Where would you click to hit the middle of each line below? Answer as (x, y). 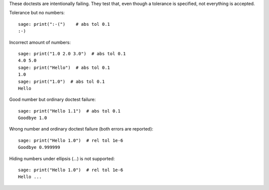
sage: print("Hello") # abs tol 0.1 (64, 67)
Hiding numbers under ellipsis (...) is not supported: (62, 158)
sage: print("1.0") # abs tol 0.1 (62, 81)
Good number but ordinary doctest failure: (53, 100)
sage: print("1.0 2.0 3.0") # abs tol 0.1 (72, 54)
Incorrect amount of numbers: (40, 42)
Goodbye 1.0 (33, 118)
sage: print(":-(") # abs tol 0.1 (64, 24)
